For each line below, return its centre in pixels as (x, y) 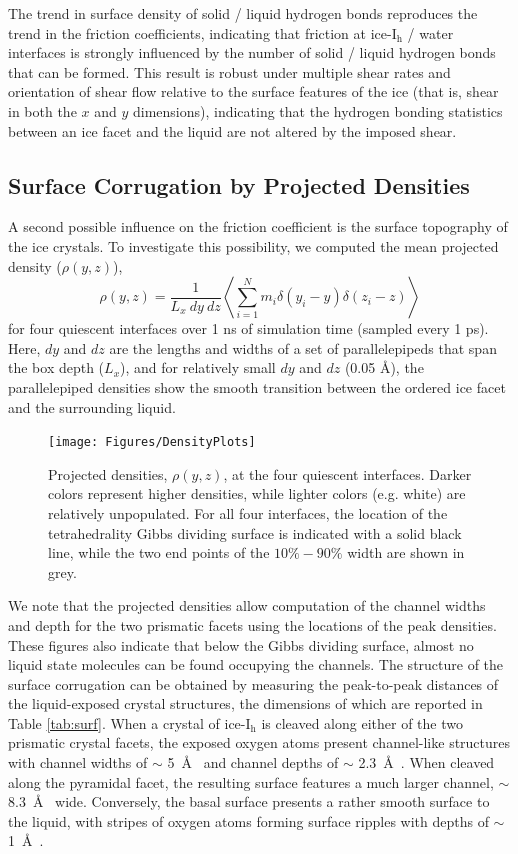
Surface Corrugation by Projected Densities (239, 184)
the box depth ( (56, 367)
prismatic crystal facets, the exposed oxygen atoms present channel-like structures (259, 742)
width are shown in (406, 552)
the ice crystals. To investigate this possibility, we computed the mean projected (253, 245)
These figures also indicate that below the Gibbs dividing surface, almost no (241, 644)
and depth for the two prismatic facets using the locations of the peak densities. (252, 624)
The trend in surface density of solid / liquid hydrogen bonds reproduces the (243, 13)
